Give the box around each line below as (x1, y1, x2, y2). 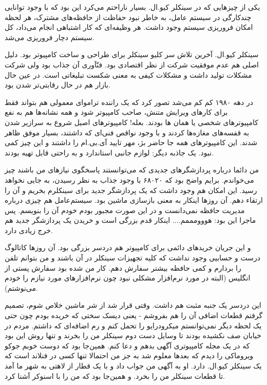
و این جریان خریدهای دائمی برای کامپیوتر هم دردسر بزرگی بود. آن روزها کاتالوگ (5, 242, 251, 253)
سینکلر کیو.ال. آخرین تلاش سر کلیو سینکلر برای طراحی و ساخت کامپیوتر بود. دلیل (5, 49, 259, 60)
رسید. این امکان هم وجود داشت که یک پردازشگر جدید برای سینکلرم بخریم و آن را (5, 184, 257, 195)
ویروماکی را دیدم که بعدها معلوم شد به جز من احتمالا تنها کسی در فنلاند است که (5, 350, 254, 361)
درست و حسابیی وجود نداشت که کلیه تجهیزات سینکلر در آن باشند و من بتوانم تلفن (5, 252, 261, 263)
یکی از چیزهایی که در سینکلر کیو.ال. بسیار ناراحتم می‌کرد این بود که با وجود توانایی (5, 2, 260, 12)
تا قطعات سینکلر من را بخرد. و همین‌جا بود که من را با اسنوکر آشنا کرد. (5, 370, 225, 381)
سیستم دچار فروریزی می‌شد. (5, 31, 94, 42)
